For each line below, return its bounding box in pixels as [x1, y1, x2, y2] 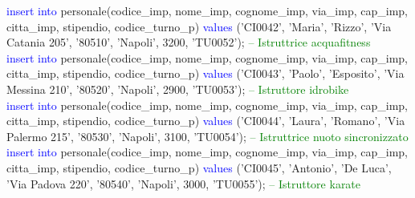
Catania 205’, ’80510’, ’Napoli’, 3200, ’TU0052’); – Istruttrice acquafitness [6, 34, 371, 51]
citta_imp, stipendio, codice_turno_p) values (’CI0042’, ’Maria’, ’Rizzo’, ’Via [6, 18, 392, 34]
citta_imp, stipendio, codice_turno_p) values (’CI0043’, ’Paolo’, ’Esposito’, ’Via [6, 65, 405, 82]
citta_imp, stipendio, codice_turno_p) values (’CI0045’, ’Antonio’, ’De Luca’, [6, 159, 392, 176]
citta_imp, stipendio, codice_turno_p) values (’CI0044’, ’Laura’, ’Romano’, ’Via [6, 112, 405, 129]
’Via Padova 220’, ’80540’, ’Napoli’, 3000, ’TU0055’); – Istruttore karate [6, 175, 361, 192]
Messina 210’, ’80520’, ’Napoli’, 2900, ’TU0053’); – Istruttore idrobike [6, 80, 349, 97]
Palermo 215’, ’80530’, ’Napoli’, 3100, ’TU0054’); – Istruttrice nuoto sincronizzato [6, 127, 409, 144]
